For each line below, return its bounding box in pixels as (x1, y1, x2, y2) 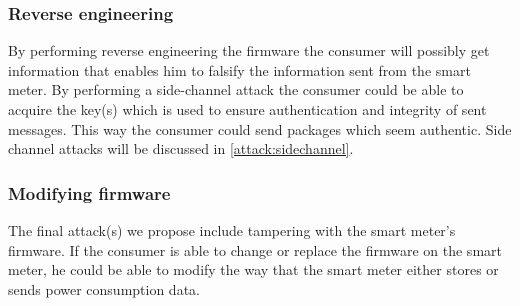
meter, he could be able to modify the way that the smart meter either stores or (8, 259, 499, 280)
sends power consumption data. (8, 278, 200, 299)
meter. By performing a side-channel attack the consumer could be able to (8, 79, 464, 100)
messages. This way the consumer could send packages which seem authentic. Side (8, 118, 512, 139)
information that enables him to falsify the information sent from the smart (8, 59, 471, 80)
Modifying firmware (8, 180, 171, 205)
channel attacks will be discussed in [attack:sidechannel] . (8, 138, 354, 159)
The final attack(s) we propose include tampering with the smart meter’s (8, 220, 456, 240)
